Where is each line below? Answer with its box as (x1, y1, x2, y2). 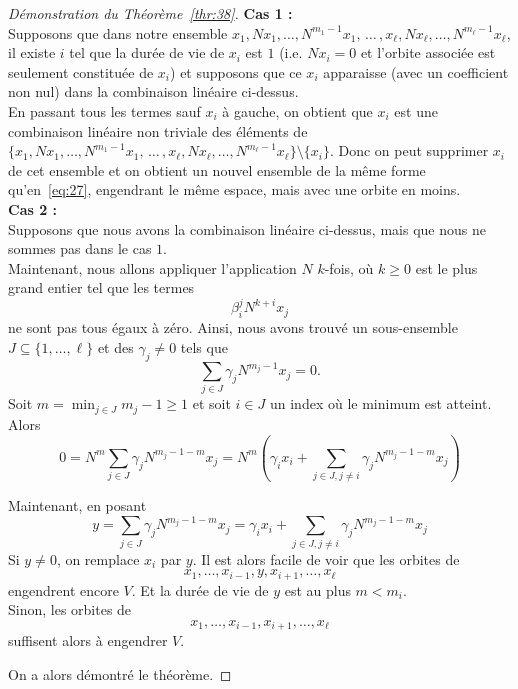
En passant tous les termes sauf (8, 100, 201, 121)
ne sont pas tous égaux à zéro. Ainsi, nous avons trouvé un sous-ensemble (8, 317, 458, 338)
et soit (192, 393, 231, 414)
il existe (8, 42, 56, 63)
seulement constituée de (8, 61, 154, 82)
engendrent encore (8, 579, 119, 600)
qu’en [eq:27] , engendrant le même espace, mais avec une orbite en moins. (8, 179, 461, 200)
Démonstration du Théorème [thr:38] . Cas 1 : (8, 3, 293, 23)
